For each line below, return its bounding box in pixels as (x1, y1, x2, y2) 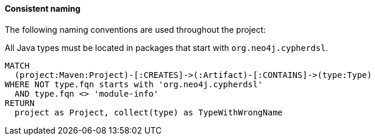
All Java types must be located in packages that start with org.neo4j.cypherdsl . (5, 42, 328, 53)
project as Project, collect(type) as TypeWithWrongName (14, 107, 283, 117)
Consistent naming (5, 4, 81, 13)
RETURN (5, 98, 35, 108)
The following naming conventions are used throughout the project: (5, 24, 266, 35)
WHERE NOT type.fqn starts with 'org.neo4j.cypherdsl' (5, 79, 263, 89)
